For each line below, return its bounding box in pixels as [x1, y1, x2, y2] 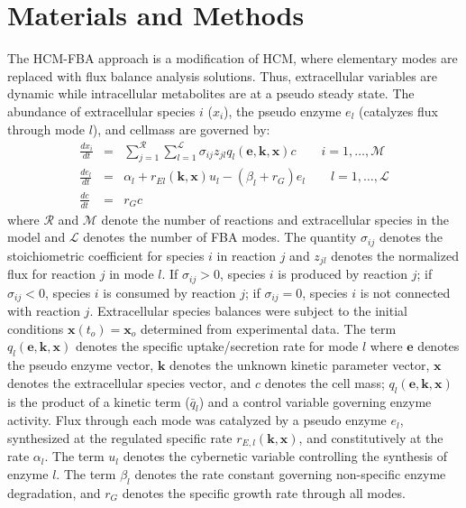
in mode [109, 264, 154, 283]
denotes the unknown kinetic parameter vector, [169, 356, 430, 374]
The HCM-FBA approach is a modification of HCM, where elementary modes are [7, 49, 458, 68]
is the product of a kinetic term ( [7, 392, 190, 411]
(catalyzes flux [359, 101, 438, 120]
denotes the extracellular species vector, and [7, 373, 251, 392]
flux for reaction [7, 264, 96, 283]
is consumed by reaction [103, 282, 236, 301]
